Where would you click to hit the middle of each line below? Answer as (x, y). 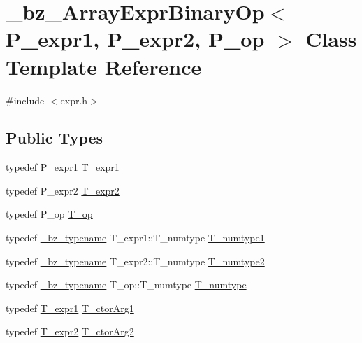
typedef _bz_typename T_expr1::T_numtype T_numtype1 (135, 238)
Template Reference (104, 66)
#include (25, 100)
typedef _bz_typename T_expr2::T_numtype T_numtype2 (135, 261)
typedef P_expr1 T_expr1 (63, 167)
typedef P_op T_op (49, 214)
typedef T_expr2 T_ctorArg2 (70, 331)
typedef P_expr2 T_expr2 (63, 190)
